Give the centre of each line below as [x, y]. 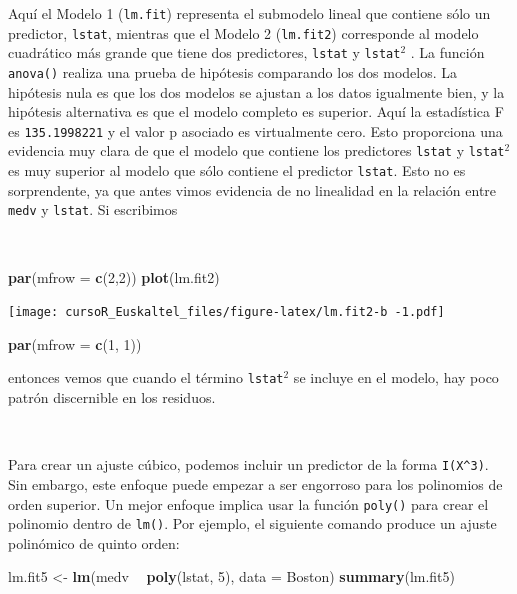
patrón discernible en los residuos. [112, 397]
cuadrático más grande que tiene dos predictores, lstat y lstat [204, 52]
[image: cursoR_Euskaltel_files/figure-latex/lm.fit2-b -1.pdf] [226, 312]
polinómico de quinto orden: [94, 542]
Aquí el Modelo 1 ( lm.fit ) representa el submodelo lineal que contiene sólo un [249, 13]
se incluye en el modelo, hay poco [396, 377]
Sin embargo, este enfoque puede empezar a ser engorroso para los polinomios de [255, 483]
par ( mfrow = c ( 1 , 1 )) [75, 343]
